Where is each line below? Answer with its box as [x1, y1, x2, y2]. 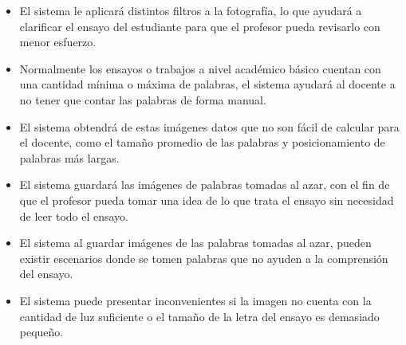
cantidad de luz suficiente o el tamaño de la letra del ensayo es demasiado [19, 308, 380, 324]
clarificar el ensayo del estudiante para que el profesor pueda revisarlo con [19, 18, 380, 34]
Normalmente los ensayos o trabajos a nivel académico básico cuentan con [19, 60, 381, 76]
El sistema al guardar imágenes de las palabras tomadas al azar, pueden [19, 234, 372, 251]
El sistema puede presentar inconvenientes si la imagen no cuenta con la [19, 292, 372, 308]
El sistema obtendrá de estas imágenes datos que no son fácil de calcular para [19, 118, 400, 135]
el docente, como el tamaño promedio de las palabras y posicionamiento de [19, 134, 385, 151]
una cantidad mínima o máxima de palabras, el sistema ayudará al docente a [19, 76, 396, 92]
